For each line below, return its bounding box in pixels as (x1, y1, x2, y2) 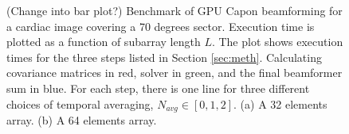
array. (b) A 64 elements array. (6, 112, 157, 128)
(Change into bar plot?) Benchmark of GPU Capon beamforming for (6, 2, 343, 18)
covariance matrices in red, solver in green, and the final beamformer (6, 64, 343, 81)
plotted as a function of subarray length (6, 33, 201, 50)
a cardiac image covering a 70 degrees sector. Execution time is (6, 17, 315, 34)
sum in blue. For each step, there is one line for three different (6, 79, 310, 96)
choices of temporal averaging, (6, 95, 154, 112)
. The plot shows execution (211, 33, 343, 50)
